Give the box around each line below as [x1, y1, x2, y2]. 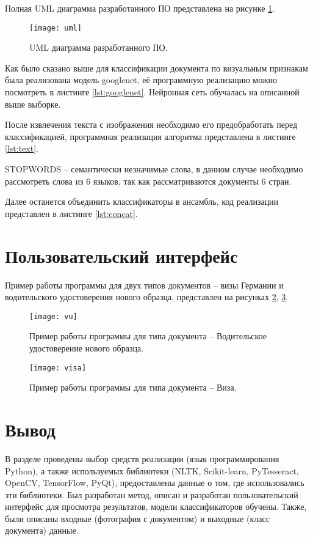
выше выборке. [5, 97, 61, 110]
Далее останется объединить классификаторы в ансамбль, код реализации [5, 195, 279, 208]
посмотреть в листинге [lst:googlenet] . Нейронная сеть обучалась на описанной [5, 86, 300, 98]
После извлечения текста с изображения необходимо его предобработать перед [5, 118, 298, 131]
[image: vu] [29, 312, 77, 321]
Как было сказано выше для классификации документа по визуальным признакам [5, 61, 308, 74]
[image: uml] [29, 23, 82, 32]
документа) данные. [5, 524, 79, 537]
